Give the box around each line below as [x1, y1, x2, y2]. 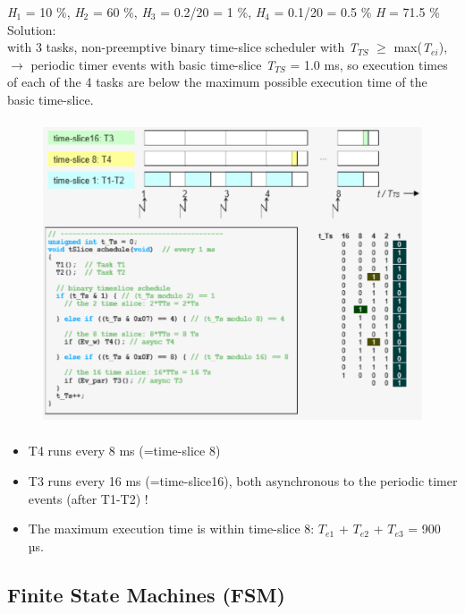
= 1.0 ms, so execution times [290, 55, 448, 73]
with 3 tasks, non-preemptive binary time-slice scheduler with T [7, 38, 358, 56]
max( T [393, 38, 431, 56]
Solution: [7, 20, 56, 38]
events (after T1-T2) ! [28, 489, 148, 507]
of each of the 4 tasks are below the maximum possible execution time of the [7, 72, 427, 91]
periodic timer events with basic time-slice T [30, 55, 275, 73]
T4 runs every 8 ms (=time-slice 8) [28, 441, 221, 460]
